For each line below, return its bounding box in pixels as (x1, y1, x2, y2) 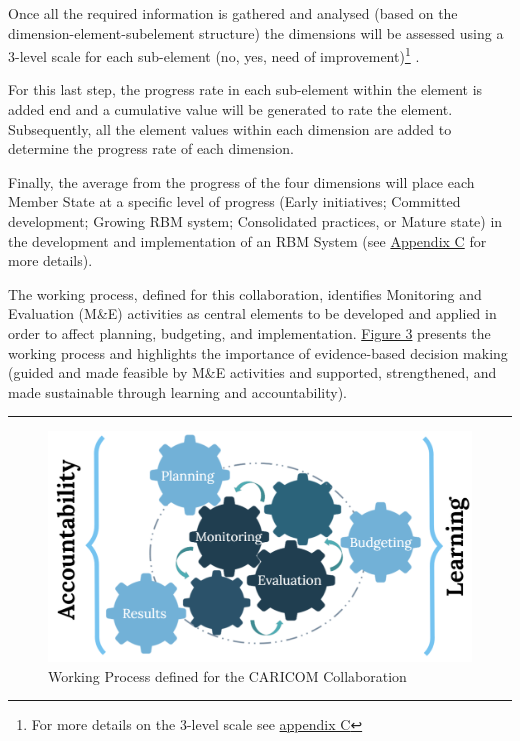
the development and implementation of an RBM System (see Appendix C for (8, 230, 487, 251)
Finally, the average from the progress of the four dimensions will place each (8, 171, 475, 192)
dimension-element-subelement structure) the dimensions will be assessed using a (8, 22, 504, 43)
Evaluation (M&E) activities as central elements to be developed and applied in (8, 303, 497, 324)
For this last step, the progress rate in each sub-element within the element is (8, 79, 483, 100)
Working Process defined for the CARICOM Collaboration (48, 665, 407, 686)
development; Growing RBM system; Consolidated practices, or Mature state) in (8, 211, 503, 231)
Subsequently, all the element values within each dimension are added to (8, 118, 452, 139)
